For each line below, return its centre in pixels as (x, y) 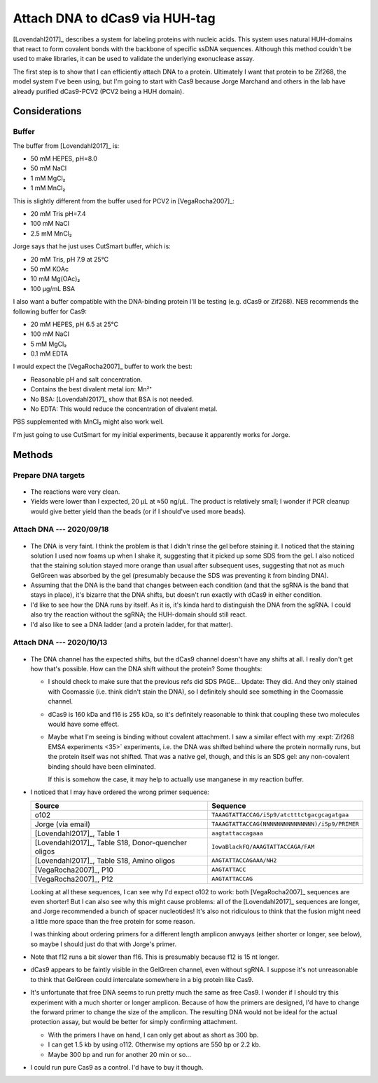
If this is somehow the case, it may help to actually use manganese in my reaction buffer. (176, 779)
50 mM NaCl (48, 168)
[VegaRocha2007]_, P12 (74, 879)
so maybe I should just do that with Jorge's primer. (104, 944)
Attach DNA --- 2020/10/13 (60, 643)
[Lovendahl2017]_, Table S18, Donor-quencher (111, 842)
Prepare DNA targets (49, 475)
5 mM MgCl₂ (49, 344)
